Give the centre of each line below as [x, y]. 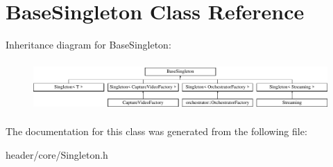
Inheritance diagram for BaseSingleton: [88, 45]
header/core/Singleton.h [57, 154]
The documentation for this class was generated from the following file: [156, 131]
